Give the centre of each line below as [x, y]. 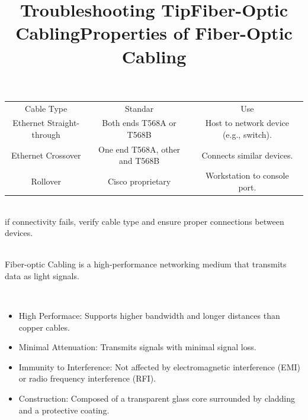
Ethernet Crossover [46, 155]
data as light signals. [42, 275]
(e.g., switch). [247, 134]
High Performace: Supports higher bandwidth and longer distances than [149, 316]
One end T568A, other [139, 149]
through [46, 134]
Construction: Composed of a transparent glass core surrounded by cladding [157, 398]
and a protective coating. [64, 410]
